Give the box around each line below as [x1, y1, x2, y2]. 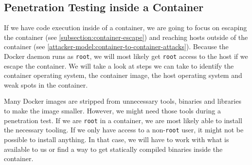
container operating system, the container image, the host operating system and [4, 70, 242, 80]
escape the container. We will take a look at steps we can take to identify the [4, 60, 234, 71]
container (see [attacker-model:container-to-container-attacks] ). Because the [4, 41, 229, 52]
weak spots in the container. [4, 79, 88, 90]
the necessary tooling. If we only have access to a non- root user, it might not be [4, 125, 244, 135]
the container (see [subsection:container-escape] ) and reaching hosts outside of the [4, 32, 248, 42]
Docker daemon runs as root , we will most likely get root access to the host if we [4, 51, 248, 61]
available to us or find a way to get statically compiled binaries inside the [4, 144, 223, 154]
